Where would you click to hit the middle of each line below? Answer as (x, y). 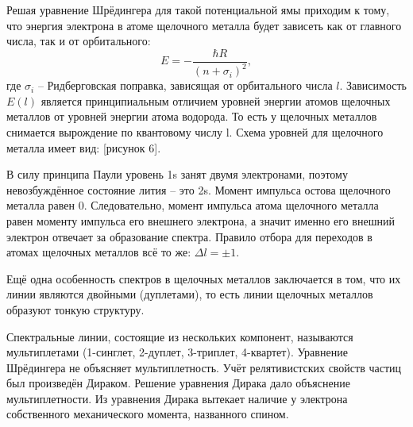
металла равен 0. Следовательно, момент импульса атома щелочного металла (193, 205)
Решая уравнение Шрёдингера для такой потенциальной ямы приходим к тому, (198, 10)
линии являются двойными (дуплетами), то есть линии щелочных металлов (190, 294)
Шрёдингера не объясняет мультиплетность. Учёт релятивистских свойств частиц (204, 367)
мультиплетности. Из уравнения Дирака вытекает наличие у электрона (177, 398)
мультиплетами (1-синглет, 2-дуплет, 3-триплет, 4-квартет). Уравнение (177, 352)
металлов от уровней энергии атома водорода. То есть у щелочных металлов (192, 116)
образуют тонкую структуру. (75, 309)
